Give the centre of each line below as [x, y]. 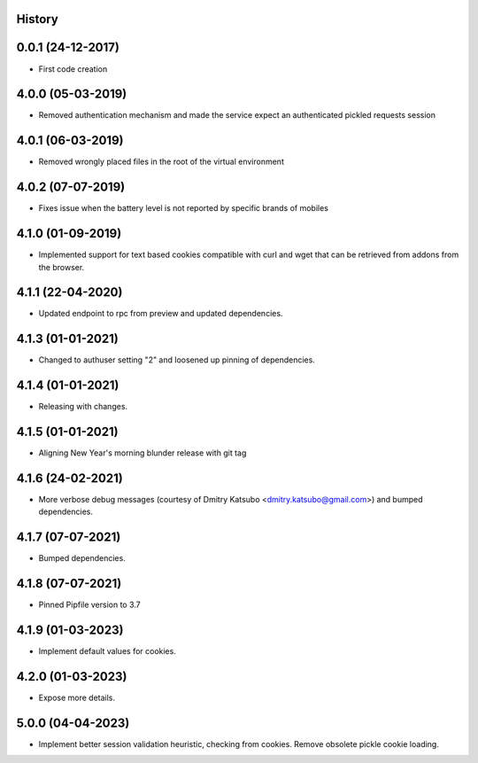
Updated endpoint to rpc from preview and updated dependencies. [161, 314]
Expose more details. [77, 698]
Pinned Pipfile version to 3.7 [89, 605]
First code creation [73, 69]
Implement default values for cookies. [107, 651]
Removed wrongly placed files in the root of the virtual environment [162, 162]
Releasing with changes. [83, 407]
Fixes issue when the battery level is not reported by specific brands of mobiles [184, 208]
